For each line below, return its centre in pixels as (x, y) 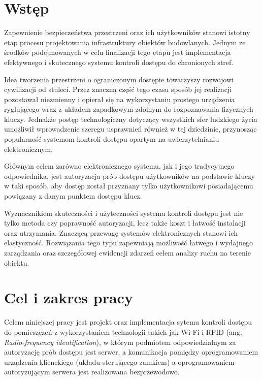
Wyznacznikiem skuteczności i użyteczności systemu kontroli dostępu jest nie (124, 213)
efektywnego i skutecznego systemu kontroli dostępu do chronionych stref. (119, 62)
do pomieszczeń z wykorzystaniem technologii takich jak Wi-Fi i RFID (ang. (123, 331)
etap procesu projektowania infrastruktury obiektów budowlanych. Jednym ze (125, 42)
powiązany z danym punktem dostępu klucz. (73, 196)
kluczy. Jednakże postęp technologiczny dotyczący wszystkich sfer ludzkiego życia (131, 119)
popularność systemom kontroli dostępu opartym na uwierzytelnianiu (112, 139)
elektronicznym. (29, 149)
